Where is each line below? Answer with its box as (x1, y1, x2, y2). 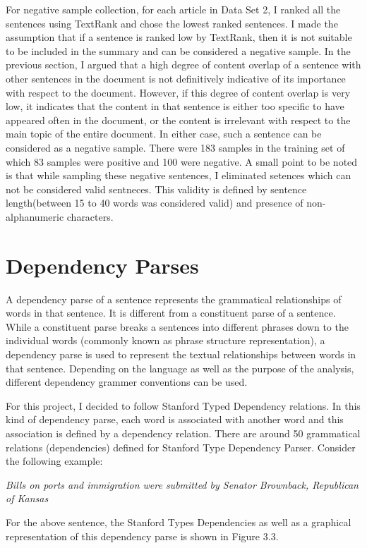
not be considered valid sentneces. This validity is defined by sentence (6, 181, 307, 196)
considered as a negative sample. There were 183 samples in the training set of (6, 140, 345, 154)
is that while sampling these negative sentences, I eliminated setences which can (6, 168, 351, 183)
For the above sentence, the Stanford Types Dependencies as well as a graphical (6, 514, 351, 529)
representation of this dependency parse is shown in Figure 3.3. (6, 528, 279, 543)
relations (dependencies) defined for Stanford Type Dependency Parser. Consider (6, 439, 356, 454)
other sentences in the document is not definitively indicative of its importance (6, 71, 346, 85)
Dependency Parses (6, 250, 199, 279)
